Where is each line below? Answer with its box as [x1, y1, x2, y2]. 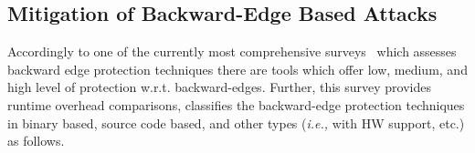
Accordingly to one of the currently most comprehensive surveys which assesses [7, 42, 457, 61]
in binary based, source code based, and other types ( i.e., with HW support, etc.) [7, 113, 465, 132]
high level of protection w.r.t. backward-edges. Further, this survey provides [7, 77, 431, 97]
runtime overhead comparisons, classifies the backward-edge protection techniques [7, 95, 465, 114]
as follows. [7, 131, 65, 150]
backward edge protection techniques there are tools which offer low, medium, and [7, 59, 468, 78]
